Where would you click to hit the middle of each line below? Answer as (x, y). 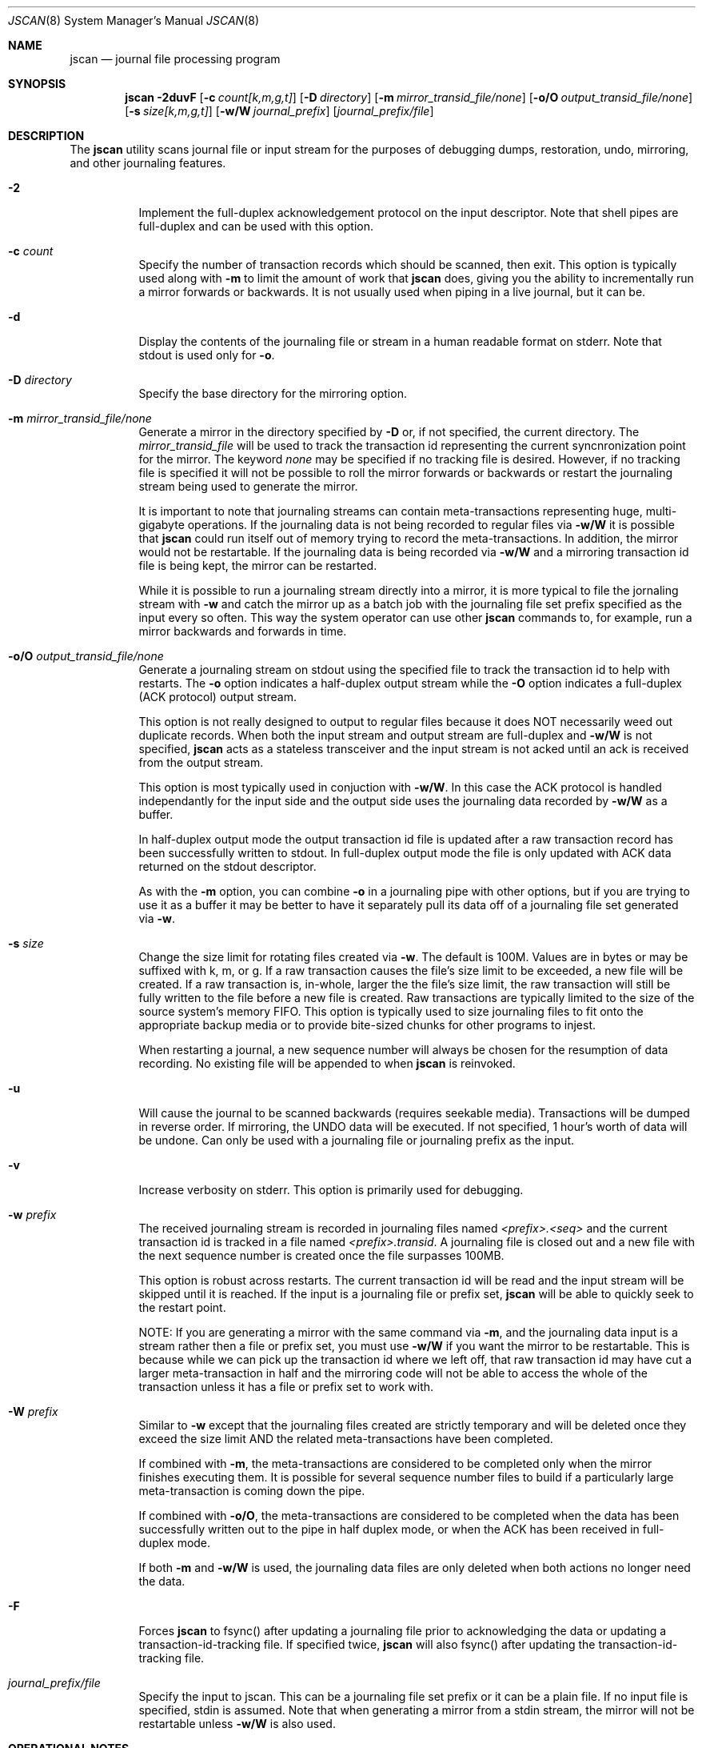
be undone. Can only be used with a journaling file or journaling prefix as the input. (357, 1140)
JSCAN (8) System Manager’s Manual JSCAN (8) (134, 20)
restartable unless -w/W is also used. (237, 1724)
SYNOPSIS (37, 84)
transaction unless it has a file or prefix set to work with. (286, 1387)
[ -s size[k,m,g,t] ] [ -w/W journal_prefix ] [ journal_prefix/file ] (279, 111)
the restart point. (182, 1307)
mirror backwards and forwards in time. (243, 631)
